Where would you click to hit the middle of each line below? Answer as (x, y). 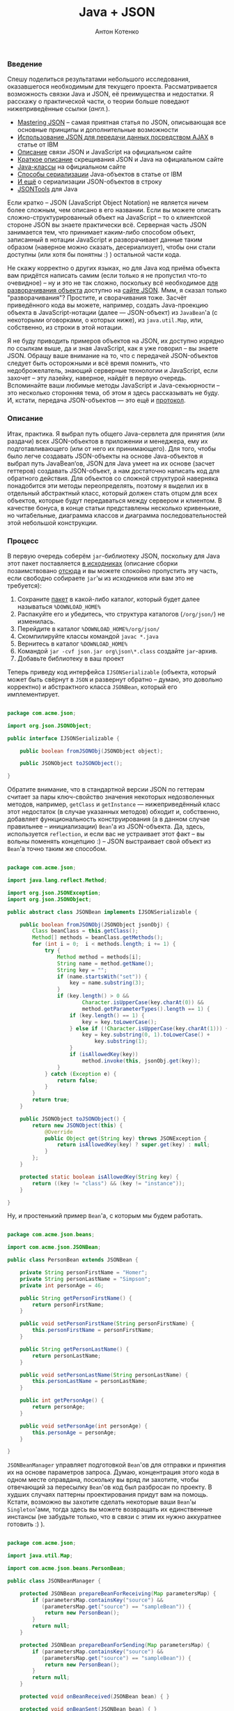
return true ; (51, 1100)
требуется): (24, 585)
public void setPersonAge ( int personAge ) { (84, 1426)
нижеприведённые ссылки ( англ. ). (58, 109)
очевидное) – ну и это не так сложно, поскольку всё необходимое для (112, 283)
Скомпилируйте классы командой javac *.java (88, 636)
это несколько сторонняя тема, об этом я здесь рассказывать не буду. (113, 393)
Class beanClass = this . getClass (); (85, 931)
